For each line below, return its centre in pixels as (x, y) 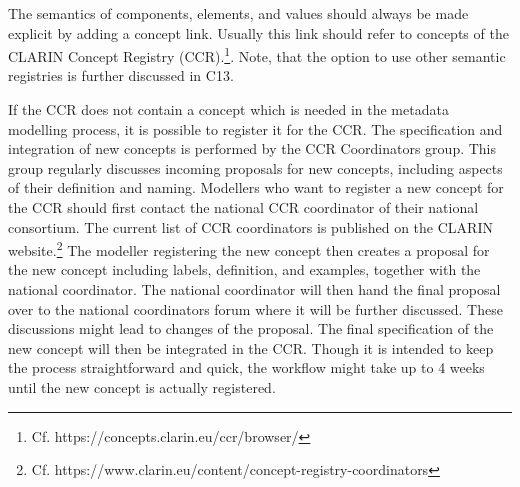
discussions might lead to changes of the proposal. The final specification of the (251, 328)
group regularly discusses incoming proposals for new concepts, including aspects (255, 167)
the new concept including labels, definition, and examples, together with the (244, 269)
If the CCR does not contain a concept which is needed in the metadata (228, 109)
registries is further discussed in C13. (121, 75)
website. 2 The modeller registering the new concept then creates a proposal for (249, 248)
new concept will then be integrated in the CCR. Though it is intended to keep (251, 347)
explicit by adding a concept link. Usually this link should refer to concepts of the (258, 32)
